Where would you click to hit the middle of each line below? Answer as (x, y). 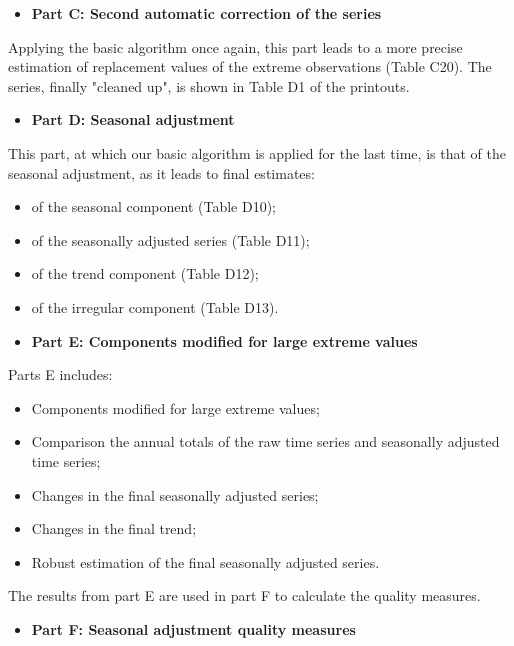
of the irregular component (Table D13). (155, 306)
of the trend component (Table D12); (145, 273)
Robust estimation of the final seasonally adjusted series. (205, 561)
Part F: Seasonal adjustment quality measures (193, 628)
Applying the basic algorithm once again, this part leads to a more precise (235, 46)
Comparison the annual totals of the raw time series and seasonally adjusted (265, 441)
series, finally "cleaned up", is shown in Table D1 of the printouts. (209, 85)
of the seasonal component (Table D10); (153, 206)
